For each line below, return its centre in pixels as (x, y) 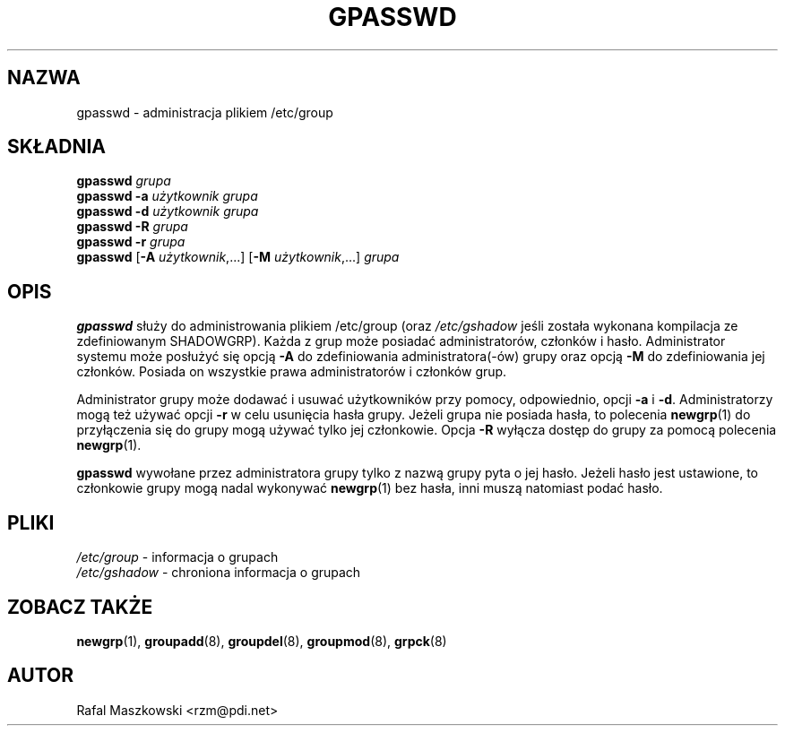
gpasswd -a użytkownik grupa (167, 196)
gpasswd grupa (124, 181)
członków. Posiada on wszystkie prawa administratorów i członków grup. (292, 372)
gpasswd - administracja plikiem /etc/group (205, 112)
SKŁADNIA (56, 147)
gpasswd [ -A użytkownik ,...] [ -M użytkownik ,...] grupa (238, 257)
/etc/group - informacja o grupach (177, 557)
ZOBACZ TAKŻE (80, 607)
